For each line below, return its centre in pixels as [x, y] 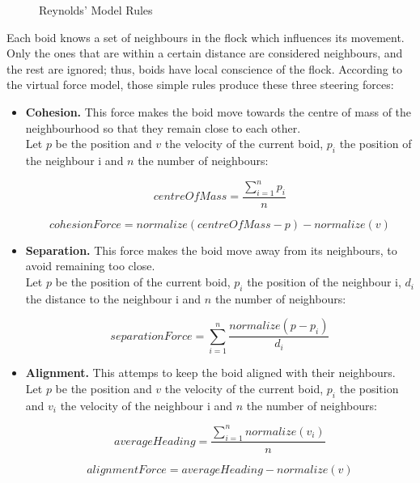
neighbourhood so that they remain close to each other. [163, 127]
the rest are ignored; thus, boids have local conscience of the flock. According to [204, 68]
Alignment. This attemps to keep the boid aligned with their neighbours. [210, 373]
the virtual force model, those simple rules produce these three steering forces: [200, 85]
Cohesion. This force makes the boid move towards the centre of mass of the [218, 111]
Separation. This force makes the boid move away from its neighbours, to [211, 250]
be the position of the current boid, [143, 282]
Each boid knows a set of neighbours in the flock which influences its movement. [206, 37]
